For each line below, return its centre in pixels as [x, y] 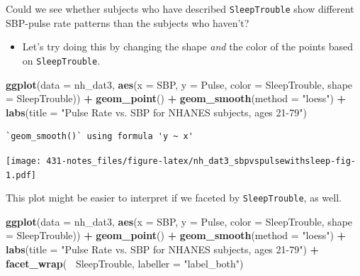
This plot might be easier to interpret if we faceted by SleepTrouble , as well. [174, 198]
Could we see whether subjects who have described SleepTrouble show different [180, 9]
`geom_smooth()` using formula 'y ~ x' [100, 137]
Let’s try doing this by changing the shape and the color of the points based [187, 46]
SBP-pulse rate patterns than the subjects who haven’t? [128, 22]
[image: [24, 161]
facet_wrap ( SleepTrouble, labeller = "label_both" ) [125, 263]
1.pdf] [21, 175]
